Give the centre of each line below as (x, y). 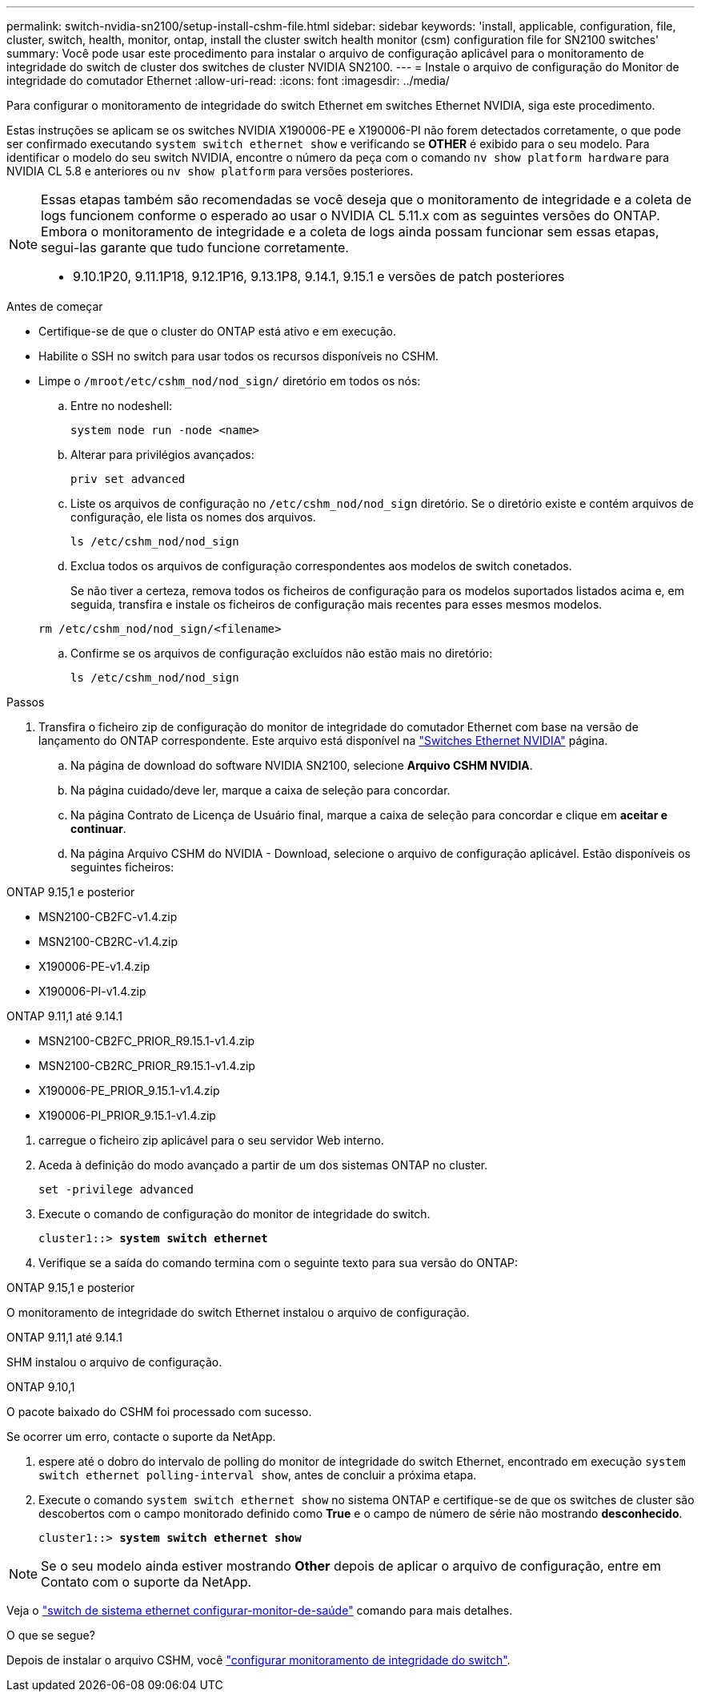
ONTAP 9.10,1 (41, 1387)
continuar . (98, 829)
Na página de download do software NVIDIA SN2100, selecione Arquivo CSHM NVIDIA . (302, 765)
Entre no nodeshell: (122, 406)
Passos (26, 702)
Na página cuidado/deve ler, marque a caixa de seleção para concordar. (260, 790)
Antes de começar (55, 306)
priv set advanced (128, 479)
